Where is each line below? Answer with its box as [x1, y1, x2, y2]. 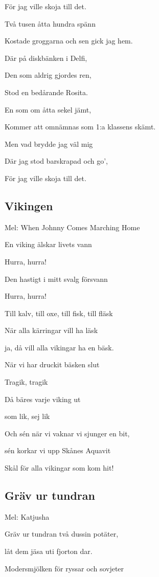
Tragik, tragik [5, 376, 48, 387]
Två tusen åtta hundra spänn [5, 18, 96, 29]
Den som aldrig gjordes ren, [5, 70, 92, 80]
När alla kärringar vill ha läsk [5, 325, 98, 336]
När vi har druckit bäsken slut [5, 359, 100, 370]
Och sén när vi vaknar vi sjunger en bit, [5, 428, 130, 438]
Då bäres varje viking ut [5, 393, 81, 404]
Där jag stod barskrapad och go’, [5, 156, 108, 166]
